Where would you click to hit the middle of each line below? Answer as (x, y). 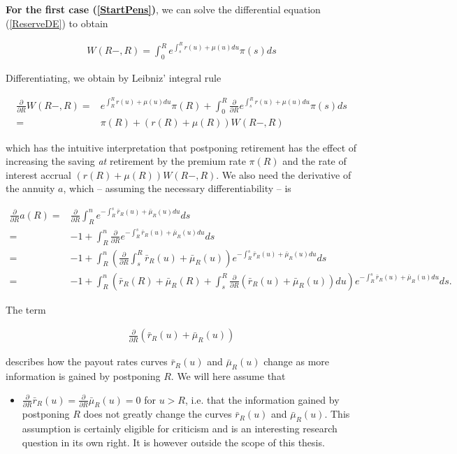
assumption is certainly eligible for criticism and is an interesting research (180, 429)
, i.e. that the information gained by (262, 399)
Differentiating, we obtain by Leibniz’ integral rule (114, 78)
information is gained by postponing (83, 376)
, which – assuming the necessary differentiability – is (177, 188)
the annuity (30, 188)
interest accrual (38, 174)
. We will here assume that (228, 376)
